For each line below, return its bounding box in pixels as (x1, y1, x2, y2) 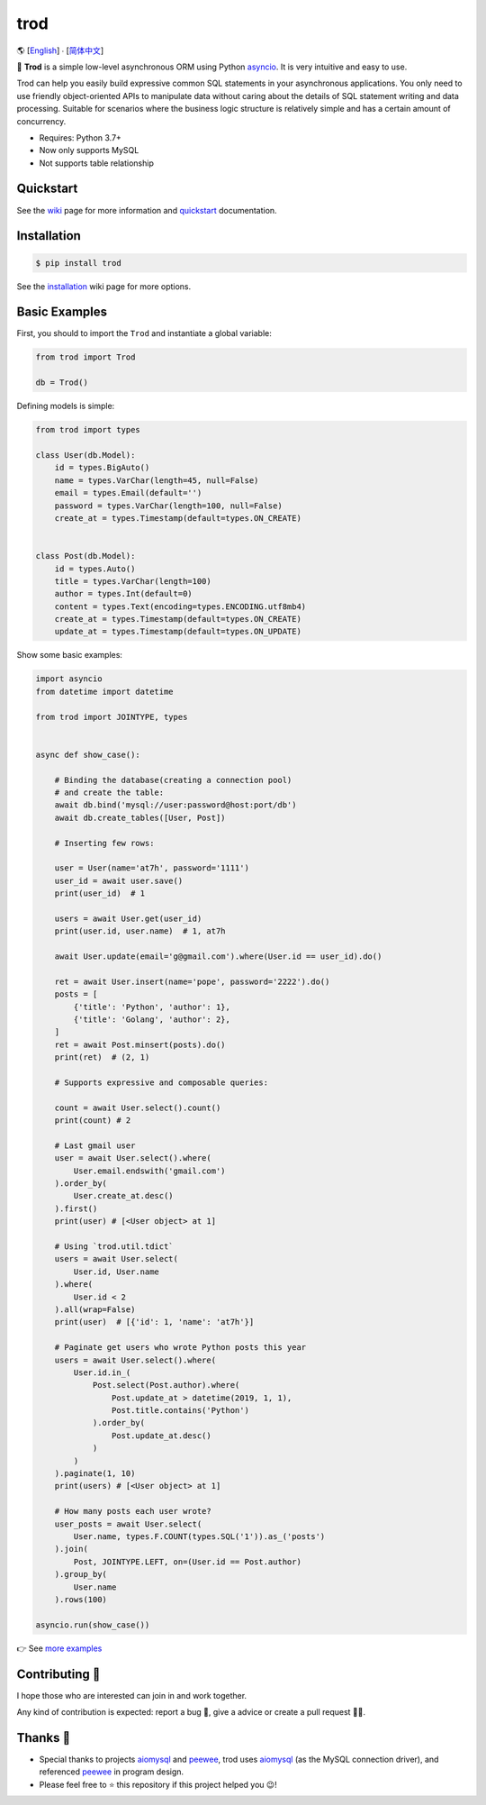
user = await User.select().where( (54, 1153, 211, 1163)
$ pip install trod (35, 258, 121, 268)
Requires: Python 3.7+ (39, 132, 121, 143)
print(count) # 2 (54, 1116, 131, 1126)
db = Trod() (35, 378, 89, 387)
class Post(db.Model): (35, 551, 136, 561)
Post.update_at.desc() (111, 1430, 211, 1441)
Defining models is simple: (16, 401, 115, 412)
